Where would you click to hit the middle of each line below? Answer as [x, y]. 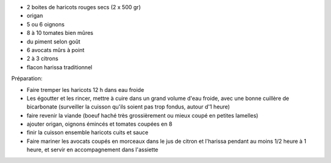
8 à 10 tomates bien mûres [60, 33]
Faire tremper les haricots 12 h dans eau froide [85, 89]
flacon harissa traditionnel [59, 67]
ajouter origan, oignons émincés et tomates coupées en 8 [100, 124]
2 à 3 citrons [42, 59]
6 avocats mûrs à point [56, 50]
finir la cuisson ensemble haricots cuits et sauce [87, 132]
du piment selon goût [54, 41]
